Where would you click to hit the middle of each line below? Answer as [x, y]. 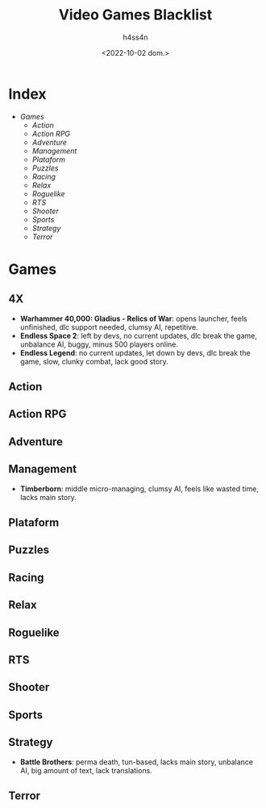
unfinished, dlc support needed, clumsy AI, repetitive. [109, 327]
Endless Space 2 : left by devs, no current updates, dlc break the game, [139, 335]
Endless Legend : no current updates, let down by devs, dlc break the [135, 352]
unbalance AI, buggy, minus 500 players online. [99, 344]
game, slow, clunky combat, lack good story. [94, 361]
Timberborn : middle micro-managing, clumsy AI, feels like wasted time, [139, 488]
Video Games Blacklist [135, 15]
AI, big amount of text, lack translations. [86, 770]
